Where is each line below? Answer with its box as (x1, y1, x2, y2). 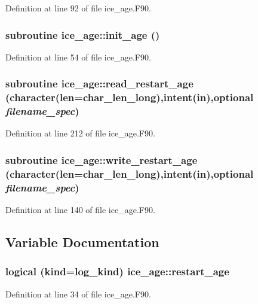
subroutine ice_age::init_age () (5, 27, 160, 42)
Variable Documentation (5, 233, 159, 251)
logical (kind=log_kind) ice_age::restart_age (5, 264, 229, 279)
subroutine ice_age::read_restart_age (5, 76, 193, 91)
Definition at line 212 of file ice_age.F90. (5, 127, 155, 139)
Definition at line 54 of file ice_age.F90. (5, 50, 151, 63)
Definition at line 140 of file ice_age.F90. (5, 203, 155, 216)
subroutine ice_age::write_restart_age (5, 152, 198, 167)
